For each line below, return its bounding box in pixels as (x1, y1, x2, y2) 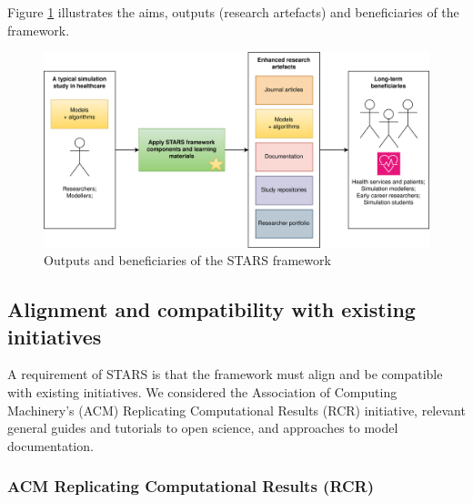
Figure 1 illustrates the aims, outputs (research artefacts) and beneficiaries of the (7, 3, 459, 21)
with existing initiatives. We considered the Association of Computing (7, 383, 398, 402)
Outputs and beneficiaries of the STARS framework (44, 251, 331, 270)
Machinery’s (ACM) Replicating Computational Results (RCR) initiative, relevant (7, 400, 466, 419)
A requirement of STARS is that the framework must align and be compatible (7, 364, 443, 384)
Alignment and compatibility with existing (7, 295, 416, 323)
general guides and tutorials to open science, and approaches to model (7, 418, 398, 437)
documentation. (7, 436, 94, 455)
